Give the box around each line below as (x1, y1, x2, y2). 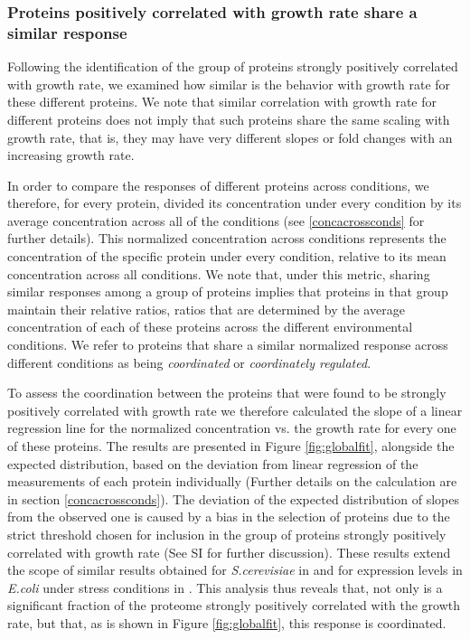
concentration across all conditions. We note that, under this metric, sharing (7, 264, 430, 283)
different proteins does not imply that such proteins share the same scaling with (7, 109, 450, 128)
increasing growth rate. (7, 146, 135, 164)
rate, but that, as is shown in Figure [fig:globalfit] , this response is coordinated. (7, 613, 446, 632)
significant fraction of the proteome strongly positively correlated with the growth (7, 596, 460, 615)
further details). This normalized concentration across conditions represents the (7, 229, 446, 248)
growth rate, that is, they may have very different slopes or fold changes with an (7, 127, 453, 146)
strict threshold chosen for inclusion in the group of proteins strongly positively (7, 524, 446, 543)
